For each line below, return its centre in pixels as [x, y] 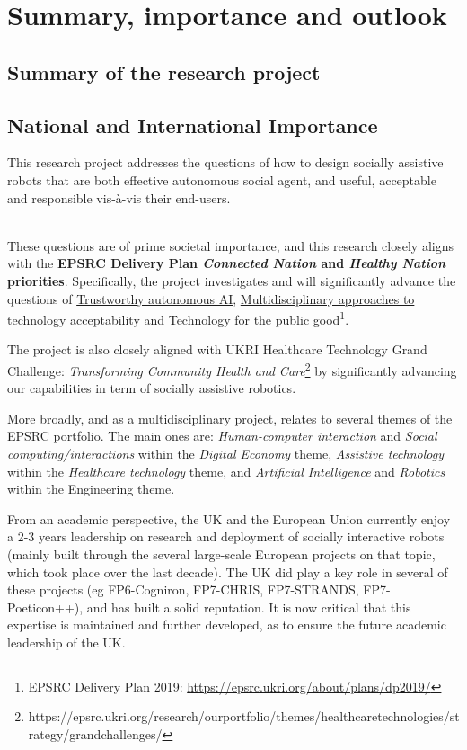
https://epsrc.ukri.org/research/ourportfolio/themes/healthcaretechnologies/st [244, 716]
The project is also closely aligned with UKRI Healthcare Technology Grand [217, 349]
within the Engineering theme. [91, 489]
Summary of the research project [164, 71]
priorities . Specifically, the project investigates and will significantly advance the [232, 280]
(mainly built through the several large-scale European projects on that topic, [221, 554]
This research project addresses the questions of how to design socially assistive [225, 162]
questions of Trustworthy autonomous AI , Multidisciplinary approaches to [211, 298]
